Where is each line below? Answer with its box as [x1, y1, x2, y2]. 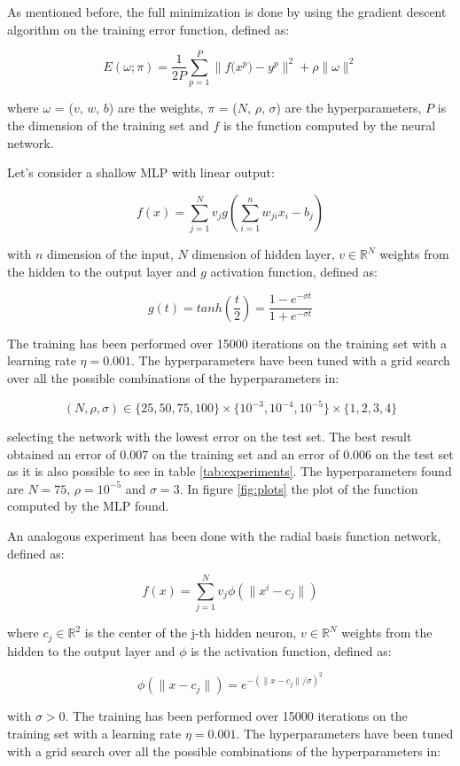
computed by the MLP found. [7, 496, 169, 515]
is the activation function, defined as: [191, 641, 392, 660]
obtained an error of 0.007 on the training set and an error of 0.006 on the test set [7, 444, 454, 463]
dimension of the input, [46, 245, 174, 263]
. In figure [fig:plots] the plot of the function [179, 479, 418, 497]
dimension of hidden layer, [191, 245, 335, 263]
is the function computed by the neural [222, 115, 436, 134]
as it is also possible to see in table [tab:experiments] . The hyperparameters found [7, 462, 452, 481]
